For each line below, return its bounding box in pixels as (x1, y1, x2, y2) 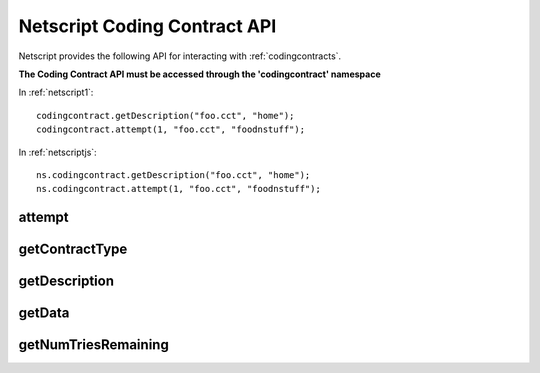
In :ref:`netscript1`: (18, 86, 94, 99)
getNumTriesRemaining (18, 336, 169, 354)
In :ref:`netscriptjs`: (18, 146, 97, 158)
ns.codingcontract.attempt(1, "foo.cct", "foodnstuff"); (36, 183, 322, 195)
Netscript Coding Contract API (18, 15, 277, 37)
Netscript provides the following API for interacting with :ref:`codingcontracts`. (18, 50, 342, 62)
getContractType (18, 241, 128, 258)
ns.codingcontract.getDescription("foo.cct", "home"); (36, 169, 311, 180)
